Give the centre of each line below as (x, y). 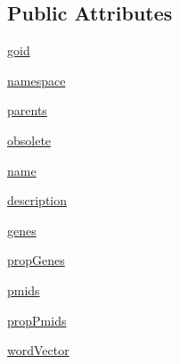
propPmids (37, 320)
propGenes (36, 260)
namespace (37, 80)
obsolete (29, 140)
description (37, 200)
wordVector (38, 350)
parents (27, 110)
